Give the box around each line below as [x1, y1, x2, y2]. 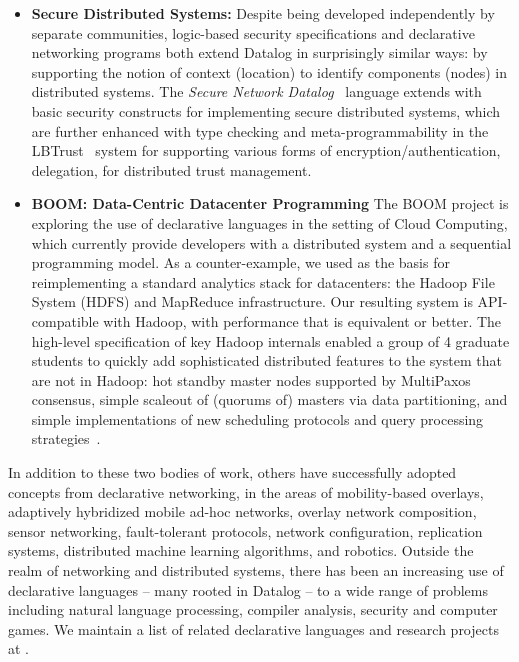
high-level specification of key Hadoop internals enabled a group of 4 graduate [31, 330, 510, 351]
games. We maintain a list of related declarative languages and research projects [8, 618, 499, 639]
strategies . [31, 428, 101, 449]
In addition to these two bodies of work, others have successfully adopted [8, 462, 457, 483]
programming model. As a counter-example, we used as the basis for [31, 252, 450, 273]
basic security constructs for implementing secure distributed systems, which [31, 100, 501, 121]
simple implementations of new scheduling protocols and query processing [31, 408, 484, 429]
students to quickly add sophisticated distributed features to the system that [31, 350, 502, 371]
